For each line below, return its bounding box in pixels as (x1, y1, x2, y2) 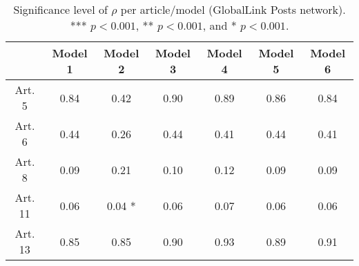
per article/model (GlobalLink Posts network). (120, 1, 346, 17)
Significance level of (13, 1, 108, 17)
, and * (202, 17, 237, 33)
